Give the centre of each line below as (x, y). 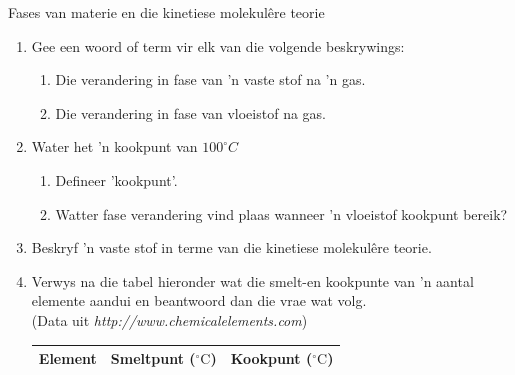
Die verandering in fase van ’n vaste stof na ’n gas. (210, 79)
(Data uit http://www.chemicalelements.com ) (169, 319)
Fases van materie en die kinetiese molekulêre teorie (166, 12)
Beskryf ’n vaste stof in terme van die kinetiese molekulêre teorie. (231, 247)
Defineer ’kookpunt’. (116, 179)
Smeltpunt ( (153, 358)
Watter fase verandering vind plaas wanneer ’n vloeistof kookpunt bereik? (281, 213)
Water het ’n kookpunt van (114, 146)
